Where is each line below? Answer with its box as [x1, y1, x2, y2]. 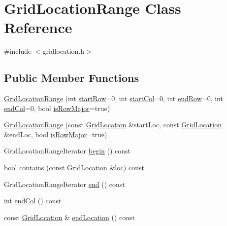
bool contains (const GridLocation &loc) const [4, 162, 144, 173]
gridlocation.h [42, 46, 85, 56]
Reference [4, 17, 72, 38]
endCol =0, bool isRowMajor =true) [4, 103, 110, 113]
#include [4, 46, 32, 56]
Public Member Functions [4, 70, 139, 85]
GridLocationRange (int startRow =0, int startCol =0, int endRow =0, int [4, 93, 223, 104]
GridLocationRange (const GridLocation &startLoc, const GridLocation [4, 119, 222, 130]
